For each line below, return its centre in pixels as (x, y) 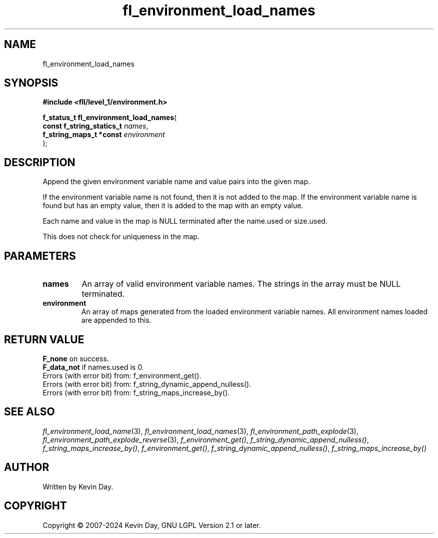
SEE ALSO (29, 412)
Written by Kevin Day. (78, 486)
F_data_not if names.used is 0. (93, 367)
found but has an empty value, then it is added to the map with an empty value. (173, 206)
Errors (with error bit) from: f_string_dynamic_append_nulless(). (147, 384)
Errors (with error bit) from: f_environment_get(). (122, 375)
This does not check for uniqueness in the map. (121, 237)
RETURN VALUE (44, 339)
